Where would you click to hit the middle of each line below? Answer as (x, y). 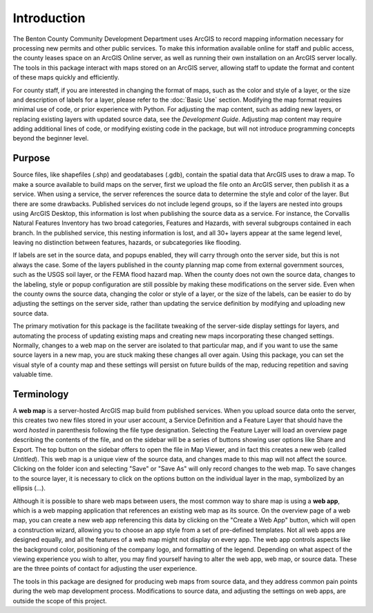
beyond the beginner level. (51, 138)
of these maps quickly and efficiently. (66, 77)
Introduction (49, 18)
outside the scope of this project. (60, 601)
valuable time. (33, 374)
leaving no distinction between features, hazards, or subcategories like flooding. (127, 243)
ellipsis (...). (29, 488)
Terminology (41, 394)
